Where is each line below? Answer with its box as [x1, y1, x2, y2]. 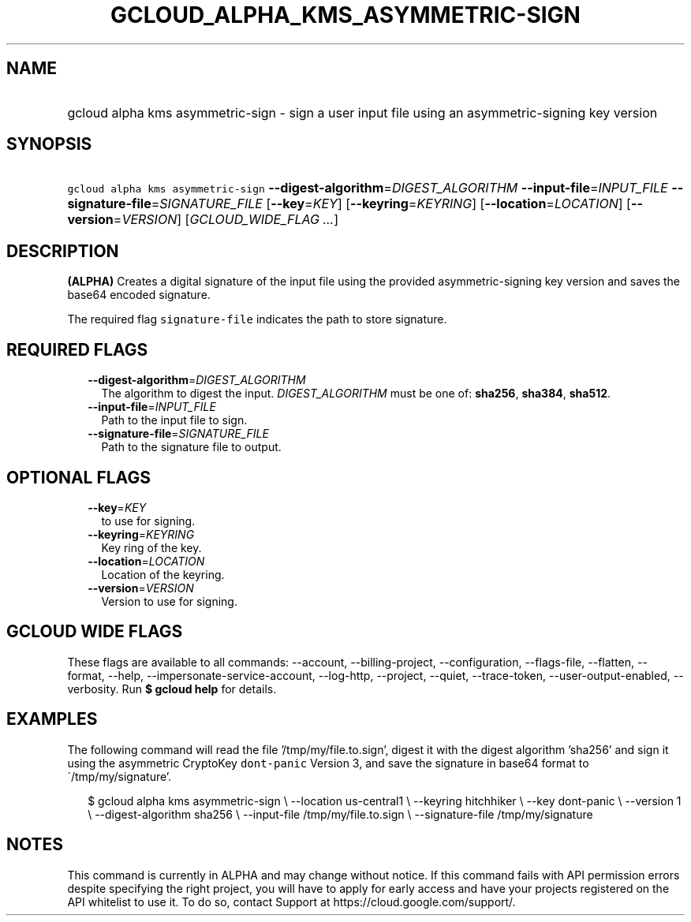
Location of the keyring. [101, 567, 225, 581]
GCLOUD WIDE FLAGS [6, 622, 183, 642]
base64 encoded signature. [67, 288, 211, 302]
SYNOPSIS [6, 134, 92, 155]
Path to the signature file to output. [101, 440, 282, 454]
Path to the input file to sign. [101, 413, 248, 427]
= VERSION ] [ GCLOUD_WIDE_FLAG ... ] [113, 211, 339, 228]
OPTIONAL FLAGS [6, 467, 151, 487]
